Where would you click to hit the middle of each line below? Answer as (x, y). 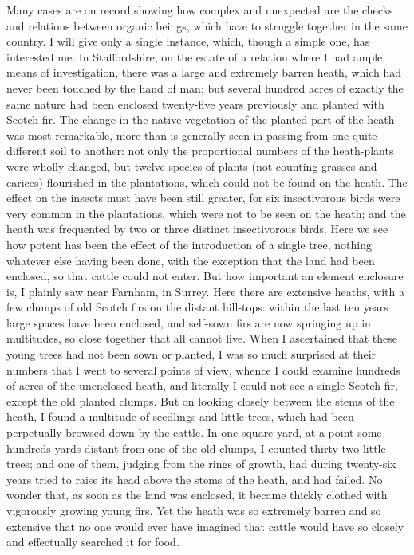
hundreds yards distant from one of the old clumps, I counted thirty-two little (196, 448)
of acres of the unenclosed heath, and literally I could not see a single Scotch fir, (202, 385)
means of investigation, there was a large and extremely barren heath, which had (204, 72)
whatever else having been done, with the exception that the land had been (191, 260)
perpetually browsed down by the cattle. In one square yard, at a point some (194, 432)
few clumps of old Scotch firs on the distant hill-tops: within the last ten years (197, 307)
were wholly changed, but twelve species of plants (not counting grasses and (192, 166)
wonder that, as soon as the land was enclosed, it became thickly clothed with (197, 495)
